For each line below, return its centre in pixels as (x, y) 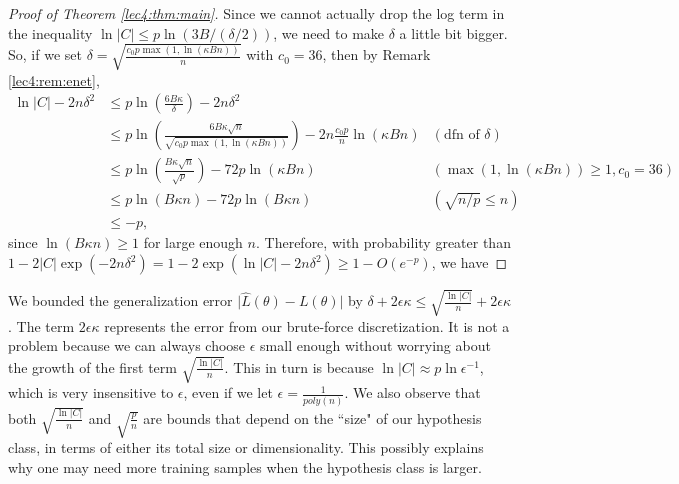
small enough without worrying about (375, 345)
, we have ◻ (469, 262)
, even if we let (228, 392)
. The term (41, 325)
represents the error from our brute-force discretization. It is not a (307, 325)
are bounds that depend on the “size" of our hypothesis (312, 417)
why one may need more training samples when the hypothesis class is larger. (245, 466)
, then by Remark (376, 54)
